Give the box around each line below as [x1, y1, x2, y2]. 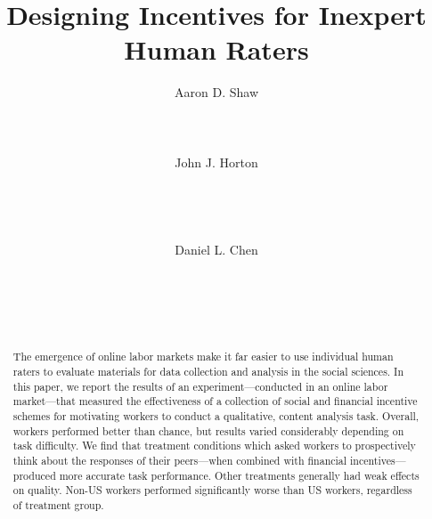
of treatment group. [12, 497, 104, 512]
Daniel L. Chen [175, 239, 258, 258]
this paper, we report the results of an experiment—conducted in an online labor [12, 378, 388, 393]
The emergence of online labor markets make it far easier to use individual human [12, 349, 394, 364]
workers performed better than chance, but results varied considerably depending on [12, 423, 404, 438]
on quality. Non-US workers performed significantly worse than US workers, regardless [12, 483, 412, 498]
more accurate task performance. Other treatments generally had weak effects [59, 467, 420, 483]
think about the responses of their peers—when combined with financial [12, 453, 347, 468]
